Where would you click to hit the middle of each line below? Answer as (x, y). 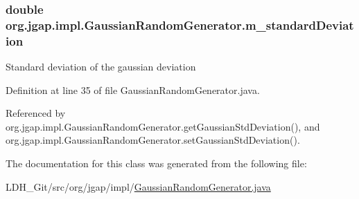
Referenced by (36, 113)
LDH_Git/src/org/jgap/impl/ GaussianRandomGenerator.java (138, 186)
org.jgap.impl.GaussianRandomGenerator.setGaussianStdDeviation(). (153, 140)
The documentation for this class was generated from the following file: (156, 163)
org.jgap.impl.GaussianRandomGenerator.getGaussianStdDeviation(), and (163, 126)
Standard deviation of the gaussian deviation (101, 67)
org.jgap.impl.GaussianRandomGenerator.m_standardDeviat (180, 25)
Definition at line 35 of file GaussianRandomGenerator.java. (133, 89)
